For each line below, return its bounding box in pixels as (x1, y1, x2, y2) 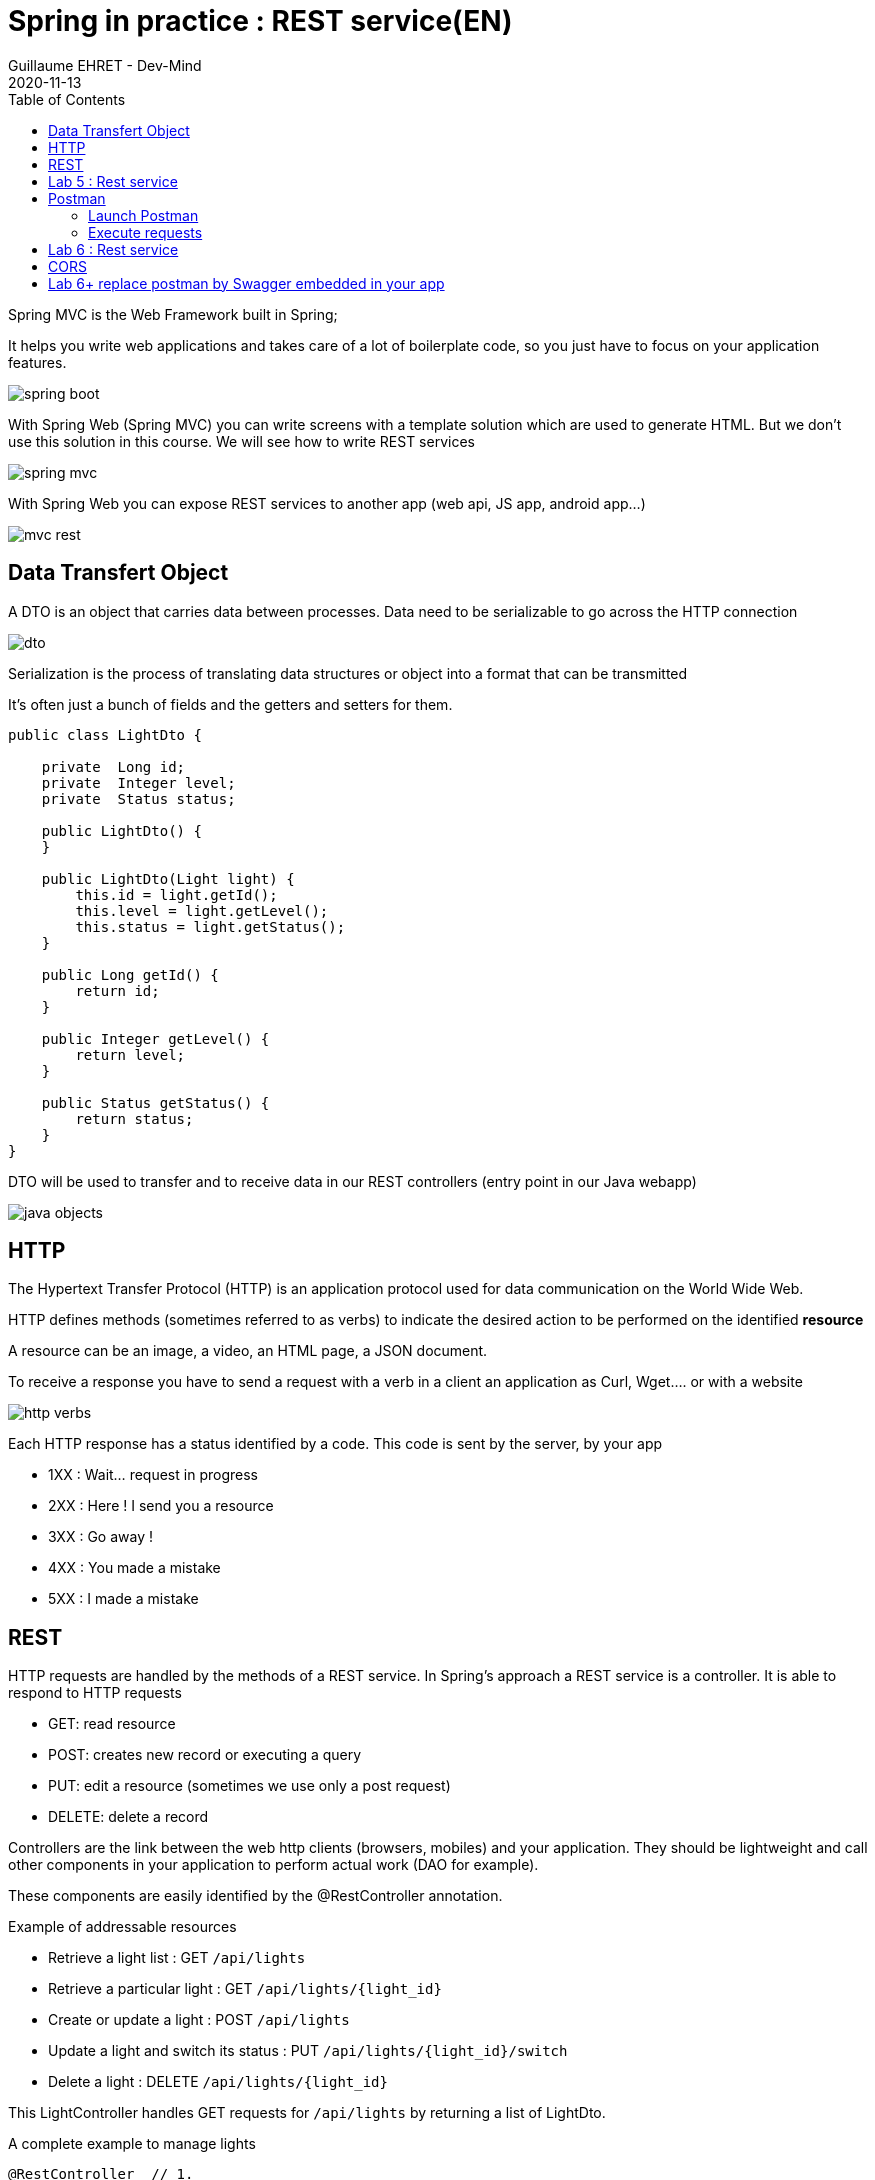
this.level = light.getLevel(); (75, 902, 329, 919)
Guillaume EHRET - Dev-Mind (8, 56, 202, 74)
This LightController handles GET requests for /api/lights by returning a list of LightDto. (8, 2104, 606, 2122)
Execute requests (88, 223, 203, 241)
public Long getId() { (41, 966, 219, 983)
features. (8, 353, 67, 371)
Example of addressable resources (8, 1918, 237, 1936)
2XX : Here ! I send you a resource (48, 1497, 274, 1515)
